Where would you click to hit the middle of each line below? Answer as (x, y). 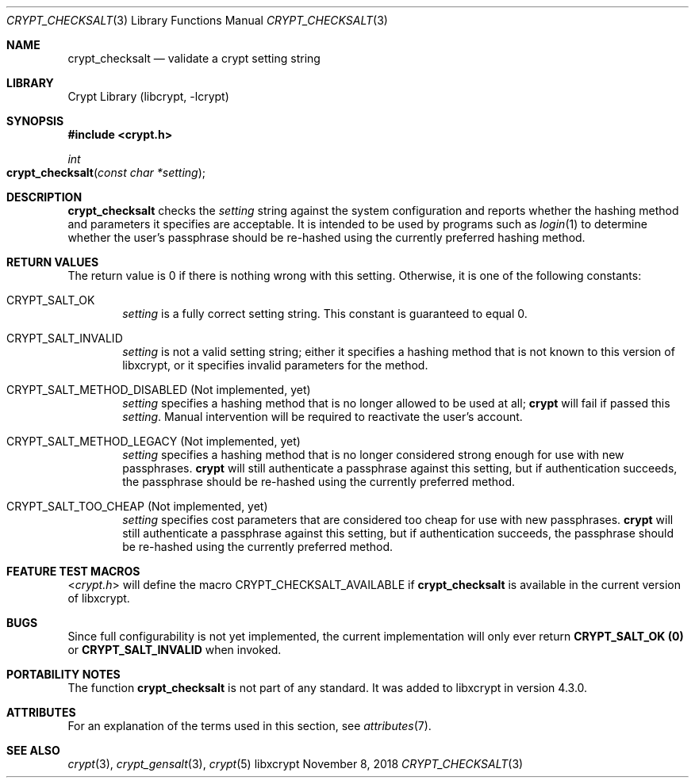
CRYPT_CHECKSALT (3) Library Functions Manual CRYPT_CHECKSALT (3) (197, 20)
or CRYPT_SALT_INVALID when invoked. (175, 650)
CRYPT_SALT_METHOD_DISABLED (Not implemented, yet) (159, 390)
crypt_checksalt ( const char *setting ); (106, 172)
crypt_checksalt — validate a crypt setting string (194, 58)
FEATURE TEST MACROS (73, 571)
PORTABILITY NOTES (63, 674)
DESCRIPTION (44, 197)
